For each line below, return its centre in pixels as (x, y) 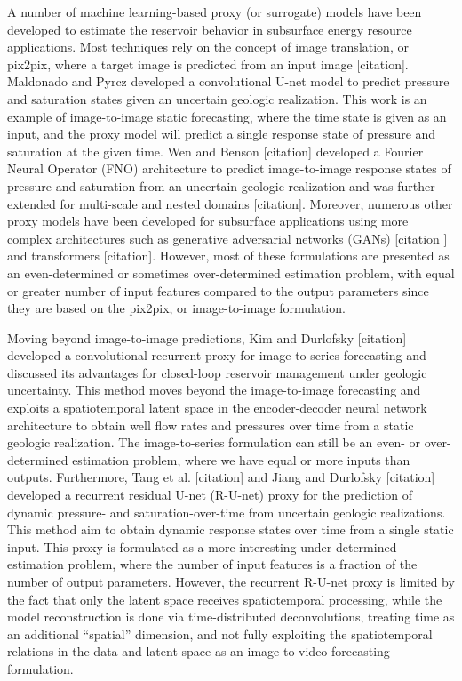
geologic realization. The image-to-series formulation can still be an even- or (214, 442)
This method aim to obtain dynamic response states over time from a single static (231, 529)
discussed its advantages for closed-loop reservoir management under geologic (217, 372)
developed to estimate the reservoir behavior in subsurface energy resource (210, 29)
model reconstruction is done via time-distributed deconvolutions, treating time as (231, 617)
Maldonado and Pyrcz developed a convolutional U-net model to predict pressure (228, 81)
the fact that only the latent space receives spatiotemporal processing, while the (225, 599)
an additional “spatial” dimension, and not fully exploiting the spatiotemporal (220, 633)
